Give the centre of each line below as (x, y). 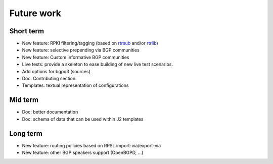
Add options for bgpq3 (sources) (56, 71)
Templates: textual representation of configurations (75, 85)
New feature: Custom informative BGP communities (76, 57)
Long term (26, 133)
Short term (27, 31)
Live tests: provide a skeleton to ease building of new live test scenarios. (97, 64)
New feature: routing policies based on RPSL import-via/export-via (92, 145)
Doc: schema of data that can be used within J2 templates (83, 119)
